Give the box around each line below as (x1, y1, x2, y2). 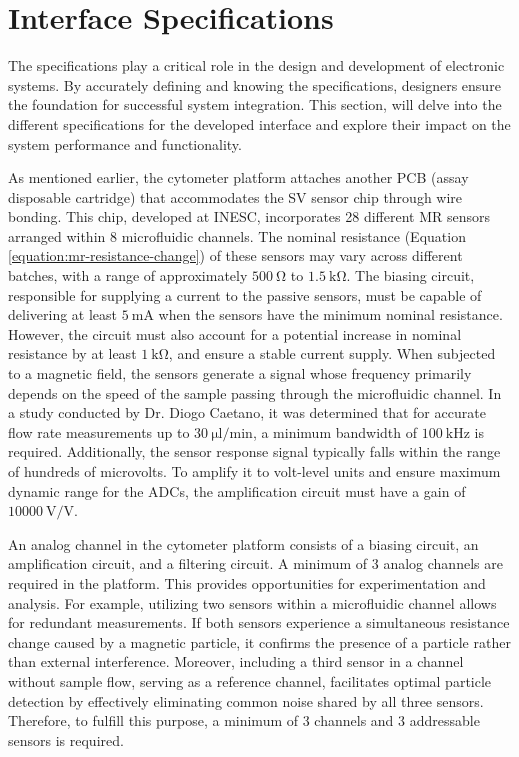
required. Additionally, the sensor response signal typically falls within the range (8, 441, 501, 462)
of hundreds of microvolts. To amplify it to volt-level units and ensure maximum (8, 461, 501, 481)
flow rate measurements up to (8, 421, 190, 442)
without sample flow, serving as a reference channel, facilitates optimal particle (8, 670, 492, 691)
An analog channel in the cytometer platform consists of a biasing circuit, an (8, 533, 479, 554)
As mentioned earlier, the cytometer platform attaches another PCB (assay (8, 167, 469, 188)
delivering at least (8, 304, 118, 325)
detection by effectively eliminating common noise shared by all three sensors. (8, 690, 484, 711)
